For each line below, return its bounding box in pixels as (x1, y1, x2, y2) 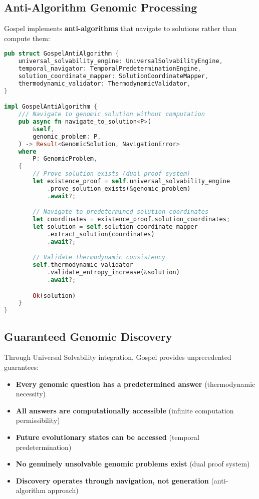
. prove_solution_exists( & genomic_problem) (47, 185, 191, 192)
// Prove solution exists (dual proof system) (33, 170, 191, 178)
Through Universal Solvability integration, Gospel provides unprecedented (4, 352, 231, 362)
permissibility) (16, 415, 60, 425)
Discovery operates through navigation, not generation (16, 475, 209, 485)
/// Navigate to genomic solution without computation (18, 111, 205, 118)
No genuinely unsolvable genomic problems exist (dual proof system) (16, 458, 250, 469)
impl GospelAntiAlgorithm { (4, 103, 98, 111)
